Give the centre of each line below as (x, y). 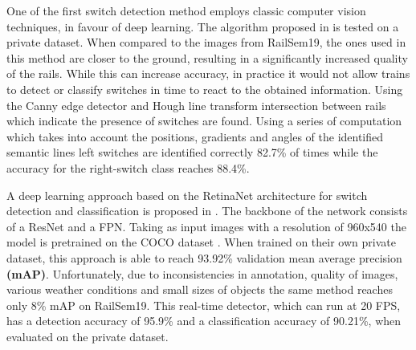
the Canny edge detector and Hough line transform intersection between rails (196, 105)
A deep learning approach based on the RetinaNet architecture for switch (187, 195)
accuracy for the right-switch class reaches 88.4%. (128, 167)
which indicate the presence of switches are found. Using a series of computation (204, 121)
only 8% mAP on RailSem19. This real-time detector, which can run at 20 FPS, (204, 305)
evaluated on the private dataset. (88, 336)
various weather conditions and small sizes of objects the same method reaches (200, 289)
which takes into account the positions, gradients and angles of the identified (195, 136)
